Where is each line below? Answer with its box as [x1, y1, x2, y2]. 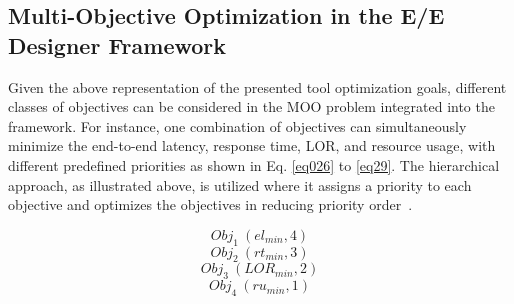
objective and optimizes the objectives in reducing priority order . [8, 194, 413, 215]
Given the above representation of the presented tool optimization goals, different [8, 76, 507, 97]
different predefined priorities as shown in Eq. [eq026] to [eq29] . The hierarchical [8, 154, 500, 175]
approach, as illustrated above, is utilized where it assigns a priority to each [8, 174, 472, 195]
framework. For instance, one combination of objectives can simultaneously [8, 115, 467, 136]
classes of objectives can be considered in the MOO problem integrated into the [8, 96, 495, 117]
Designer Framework [8, 29, 227, 60]
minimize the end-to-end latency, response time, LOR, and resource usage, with [8, 135, 496, 156]
